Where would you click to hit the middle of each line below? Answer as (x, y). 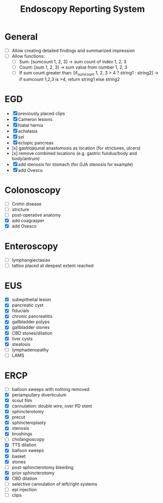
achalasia (28, 131)
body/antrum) (26, 158)
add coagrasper (28, 221)
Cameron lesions (35, 119)
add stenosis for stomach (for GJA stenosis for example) (76, 164)
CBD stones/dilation (32, 333)
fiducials (20, 311)
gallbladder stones (31, 327)
